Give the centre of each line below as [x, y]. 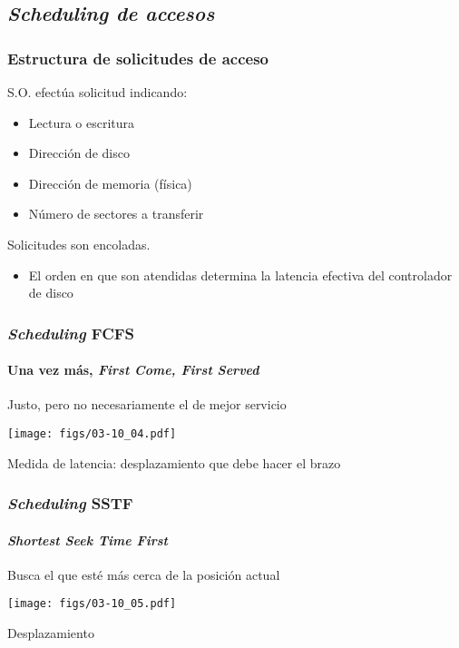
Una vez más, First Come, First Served [133, 370]
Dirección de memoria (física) [110, 183]
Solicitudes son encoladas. [79, 244]
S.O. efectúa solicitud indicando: [98, 92]
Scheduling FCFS [71, 333]
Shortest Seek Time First [88, 540]
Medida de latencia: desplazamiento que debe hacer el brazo [174, 462]
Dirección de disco [79, 153]
